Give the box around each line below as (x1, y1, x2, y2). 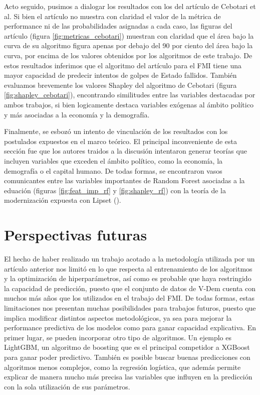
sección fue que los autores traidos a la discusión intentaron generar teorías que (4, 146, 247, 156)
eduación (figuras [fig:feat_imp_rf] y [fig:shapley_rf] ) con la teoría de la (4, 185, 226, 195)
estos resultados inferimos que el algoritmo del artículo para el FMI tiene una (4, 60, 242, 70)
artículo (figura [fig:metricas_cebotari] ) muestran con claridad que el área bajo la (4, 30, 254, 41)
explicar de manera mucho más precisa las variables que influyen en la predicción (4, 371, 252, 382)
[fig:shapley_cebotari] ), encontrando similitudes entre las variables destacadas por (4, 89, 255, 100)
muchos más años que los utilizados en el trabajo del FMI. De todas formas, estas (4, 293, 255, 303)
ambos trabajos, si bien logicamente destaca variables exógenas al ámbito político (4, 99, 253, 109)
